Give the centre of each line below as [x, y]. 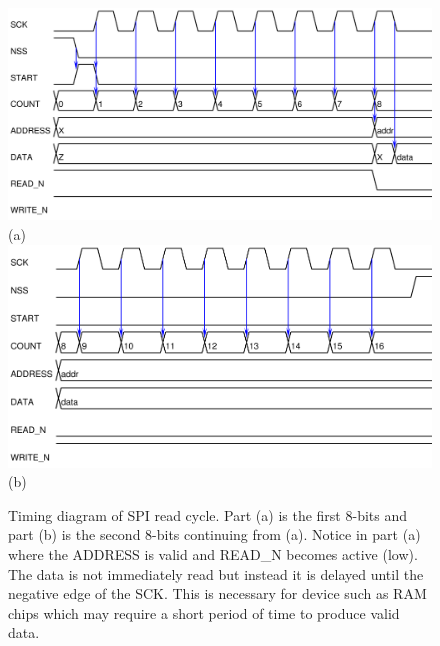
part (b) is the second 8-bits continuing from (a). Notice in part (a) [214, 534]
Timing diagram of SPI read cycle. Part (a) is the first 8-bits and [207, 514]
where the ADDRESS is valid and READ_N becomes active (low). [213, 554]
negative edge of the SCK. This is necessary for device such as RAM [217, 593]
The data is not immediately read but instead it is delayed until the [216, 573]
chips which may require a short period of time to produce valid [204, 612]
